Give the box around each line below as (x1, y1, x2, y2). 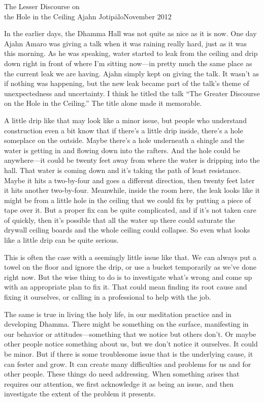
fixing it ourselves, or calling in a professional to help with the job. (4, 292, 211, 302)
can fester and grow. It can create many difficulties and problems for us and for (4, 358, 251, 369)
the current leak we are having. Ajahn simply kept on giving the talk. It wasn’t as (4, 68, 259, 78)
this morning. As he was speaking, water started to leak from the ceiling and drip (4, 48, 258, 59)
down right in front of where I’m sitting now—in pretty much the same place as (4, 58, 252, 68)
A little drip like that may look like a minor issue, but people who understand (4, 114, 247, 125)
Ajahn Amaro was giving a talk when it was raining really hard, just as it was (4, 38, 247, 48)
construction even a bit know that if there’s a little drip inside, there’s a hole (4, 125, 243, 135)
